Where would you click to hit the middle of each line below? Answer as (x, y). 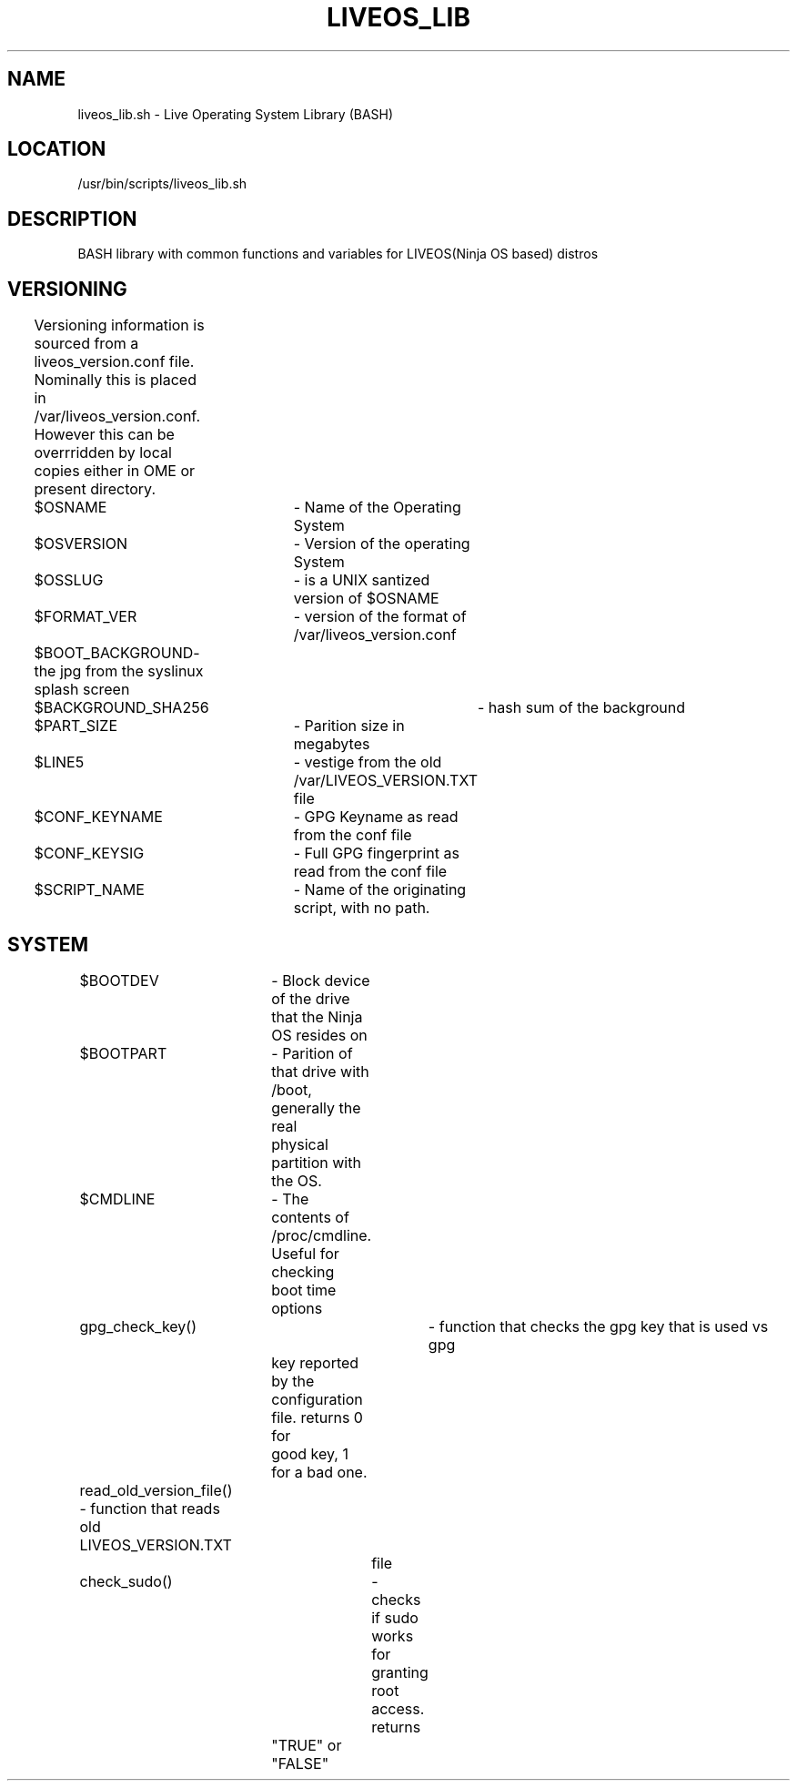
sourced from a (86, 344)
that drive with (320, 1071)
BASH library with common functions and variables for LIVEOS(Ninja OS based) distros (338, 254)
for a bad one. (319, 1472)
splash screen (82, 690)
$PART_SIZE (76, 726)
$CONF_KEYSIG (89, 853)
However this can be (104, 435)
